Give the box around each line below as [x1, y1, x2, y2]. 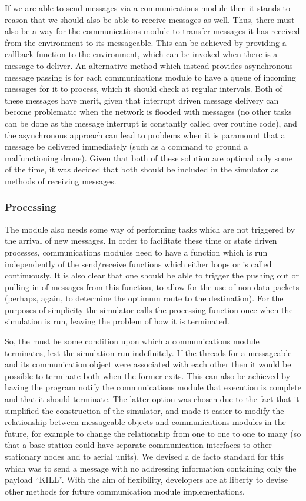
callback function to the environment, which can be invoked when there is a [5, 48, 278, 60]
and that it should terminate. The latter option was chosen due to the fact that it [5, 393, 300, 405]
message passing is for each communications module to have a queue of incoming [5, 71, 296, 83]
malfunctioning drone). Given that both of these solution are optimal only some [5, 151, 292, 164]
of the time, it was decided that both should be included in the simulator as [5, 163, 279, 175]
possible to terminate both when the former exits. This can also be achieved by [5, 369, 291, 381]
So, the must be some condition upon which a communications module [5, 335, 260, 347]
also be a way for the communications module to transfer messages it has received [5, 25, 300, 37]
